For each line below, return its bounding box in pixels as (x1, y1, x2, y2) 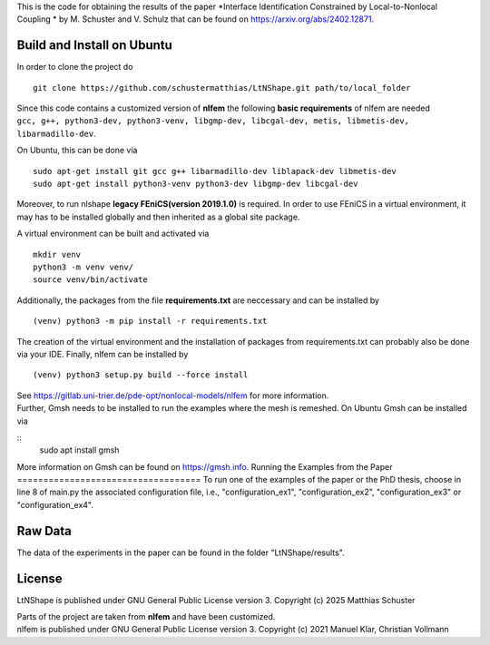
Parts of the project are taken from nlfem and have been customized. (16, 611, 276, 622)
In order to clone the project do (16, 62, 133, 73)
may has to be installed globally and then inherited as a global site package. (16, 211, 300, 222)
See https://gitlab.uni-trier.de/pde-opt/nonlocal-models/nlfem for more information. (16, 390, 329, 401)
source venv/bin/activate (33, 275, 149, 285)
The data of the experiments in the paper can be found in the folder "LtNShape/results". (16, 547, 345, 558)
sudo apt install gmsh (39, 445, 120, 455)
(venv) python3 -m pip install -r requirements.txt (33, 316, 268, 327)
